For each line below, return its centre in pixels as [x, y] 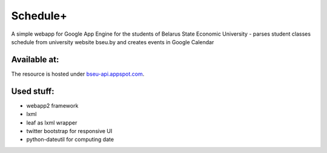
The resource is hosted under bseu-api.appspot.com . [78, 74]
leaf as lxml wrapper [52, 122]
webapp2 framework [52, 105]
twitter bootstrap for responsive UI [69, 131]
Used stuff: [33, 91]
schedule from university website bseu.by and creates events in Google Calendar [113, 42]
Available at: [35, 60]
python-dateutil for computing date [70, 140]
